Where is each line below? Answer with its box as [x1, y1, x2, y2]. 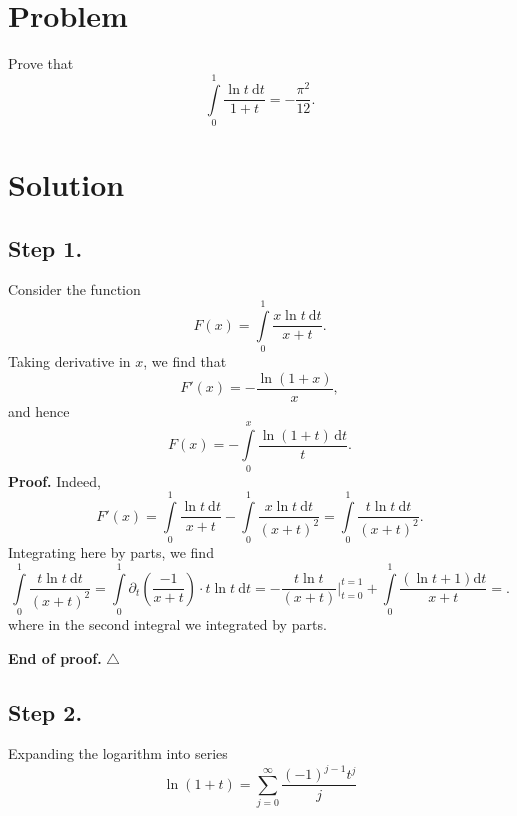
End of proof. [8, 647, 102, 668]
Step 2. [8, 696, 83, 727]
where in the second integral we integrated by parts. [8, 613, 327, 634]
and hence [8, 400, 70, 421]
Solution [8, 164, 125, 205]
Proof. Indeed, [8, 470, 101, 491]
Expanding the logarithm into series [8, 743, 228, 764]
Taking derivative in [8, 351, 131, 372]
